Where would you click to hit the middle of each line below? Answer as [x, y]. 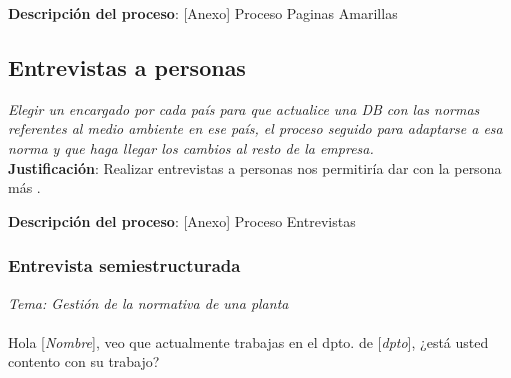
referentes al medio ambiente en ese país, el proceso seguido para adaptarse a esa [255, 128]
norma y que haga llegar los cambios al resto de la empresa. [191, 147]
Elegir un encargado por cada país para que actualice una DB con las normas [244, 108]
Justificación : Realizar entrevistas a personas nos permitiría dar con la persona [255, 167]
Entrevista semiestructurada [124, 265]
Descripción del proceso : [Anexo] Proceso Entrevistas [182, 220]
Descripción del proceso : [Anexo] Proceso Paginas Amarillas [203, 13]
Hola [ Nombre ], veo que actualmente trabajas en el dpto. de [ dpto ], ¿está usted [248, 341]
